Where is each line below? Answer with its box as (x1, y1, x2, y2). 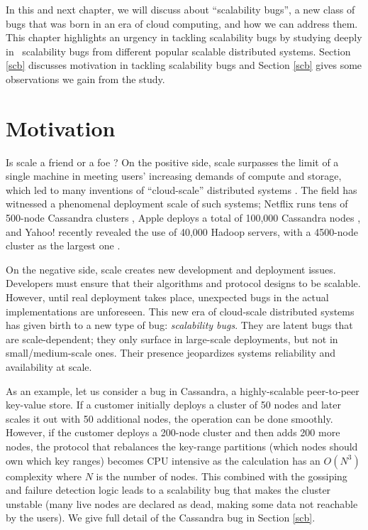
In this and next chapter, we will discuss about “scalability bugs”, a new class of (6, 2, 355, 16)
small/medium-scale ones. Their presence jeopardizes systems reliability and (6, 345, 336, 360)
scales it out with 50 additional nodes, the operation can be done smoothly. (6, 411, 333, 426)
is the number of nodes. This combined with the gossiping (96, 468, 347, 483)
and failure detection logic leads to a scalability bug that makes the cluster (6, 482, 331, 497)
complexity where (6, 468, 82, 483)
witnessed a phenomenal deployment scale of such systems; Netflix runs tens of (6, 196, 348, 211)
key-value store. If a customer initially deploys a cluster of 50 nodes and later (6, 397, 342, 412)
